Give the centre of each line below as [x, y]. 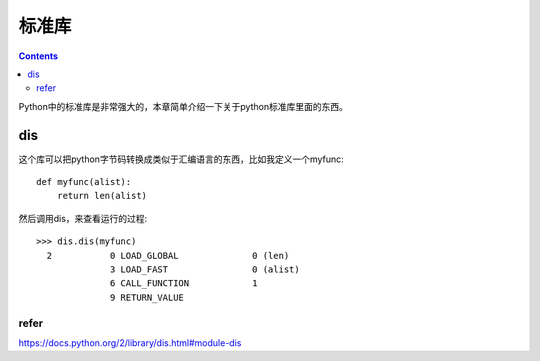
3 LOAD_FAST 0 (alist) [205, 269]
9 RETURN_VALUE [147, 297]
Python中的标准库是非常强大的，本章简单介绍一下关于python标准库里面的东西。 [183, 106]
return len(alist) [102, 196]
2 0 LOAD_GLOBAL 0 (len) [168, 255]
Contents [38, 56]
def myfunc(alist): [84, 182]
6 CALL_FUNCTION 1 [184, 283]
